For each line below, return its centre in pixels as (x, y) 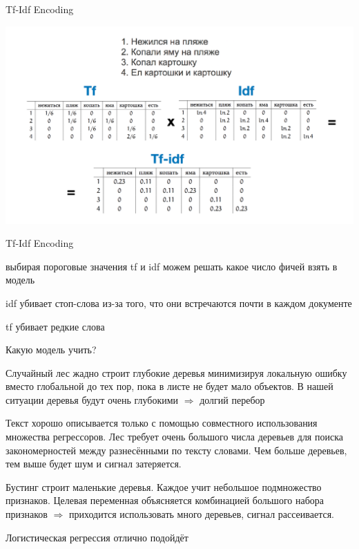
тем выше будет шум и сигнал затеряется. (94, 464)
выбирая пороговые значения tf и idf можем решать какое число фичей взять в (172, 266)
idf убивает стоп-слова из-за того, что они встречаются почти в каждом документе (179, 303)
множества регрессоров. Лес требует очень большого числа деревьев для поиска (174, 437)
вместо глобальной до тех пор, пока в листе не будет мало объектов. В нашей (169, 386)
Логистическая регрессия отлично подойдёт (97, 537)
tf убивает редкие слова (55, 326)
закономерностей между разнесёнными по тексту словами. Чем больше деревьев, (176, 450)
